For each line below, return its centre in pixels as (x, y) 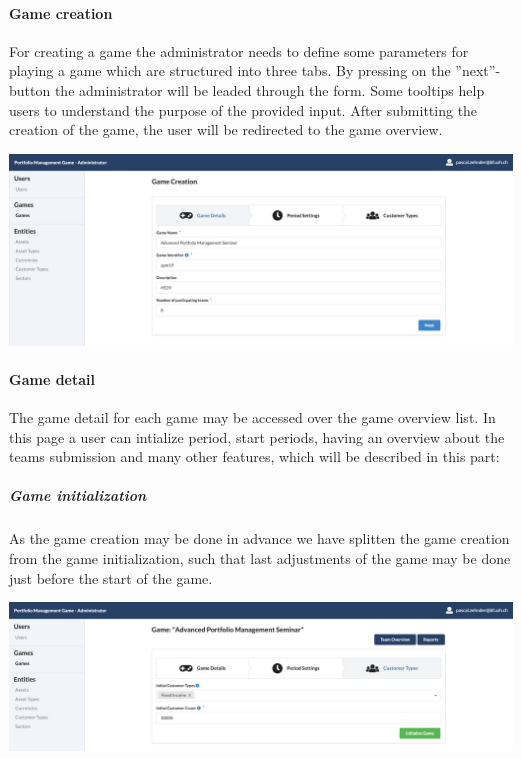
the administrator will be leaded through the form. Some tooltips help (269, 89)
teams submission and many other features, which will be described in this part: (254, 456)
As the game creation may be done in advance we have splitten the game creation (259, 538)
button (30, 89)
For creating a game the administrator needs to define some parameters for (239, 50)
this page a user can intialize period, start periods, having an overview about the (257, 436)
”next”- (478, 70)
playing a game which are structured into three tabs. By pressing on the (230, 70)
